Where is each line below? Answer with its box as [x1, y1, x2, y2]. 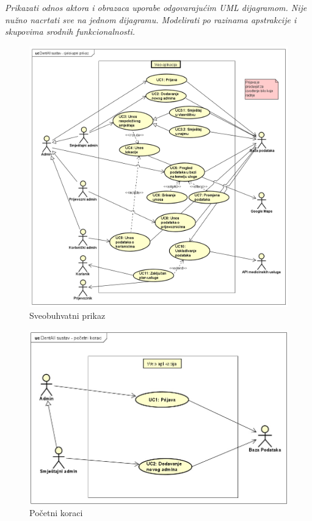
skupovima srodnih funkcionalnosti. [5, 25, 136, 38]
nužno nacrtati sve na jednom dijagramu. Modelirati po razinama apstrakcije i [5, 13, 297, 26]
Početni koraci [29, 506, 83, 519]
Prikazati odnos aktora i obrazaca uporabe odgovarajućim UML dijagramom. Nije [5, 1, 307, 13]
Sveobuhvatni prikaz [29, 309, 106, 322]
